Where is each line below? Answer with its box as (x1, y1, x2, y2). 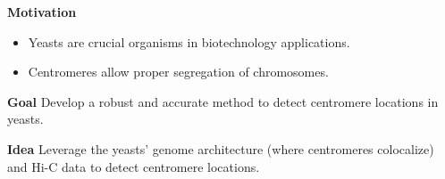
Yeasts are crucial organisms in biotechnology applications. (28, 32, 350, 51)
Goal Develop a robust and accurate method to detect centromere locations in (7, 92, 439, 110)
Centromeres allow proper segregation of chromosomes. (28, 62, 329, 81)
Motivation (7, 3, 77, 20)
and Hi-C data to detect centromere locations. (7, 157, 260, 175)
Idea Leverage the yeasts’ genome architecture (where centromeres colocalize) (7, 139, 434, 158)
